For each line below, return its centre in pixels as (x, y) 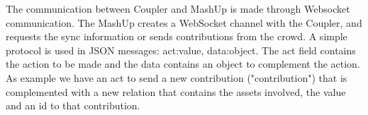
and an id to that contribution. (73, 105)
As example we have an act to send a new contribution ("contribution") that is (177, 77)
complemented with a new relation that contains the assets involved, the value (176, 91)
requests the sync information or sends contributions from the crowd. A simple (177, 36)
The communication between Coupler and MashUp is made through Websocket (178, 8)
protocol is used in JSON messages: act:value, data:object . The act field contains (181, 50)
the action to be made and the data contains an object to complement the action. (183, 64)
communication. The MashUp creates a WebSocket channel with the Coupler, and (184, 22)
